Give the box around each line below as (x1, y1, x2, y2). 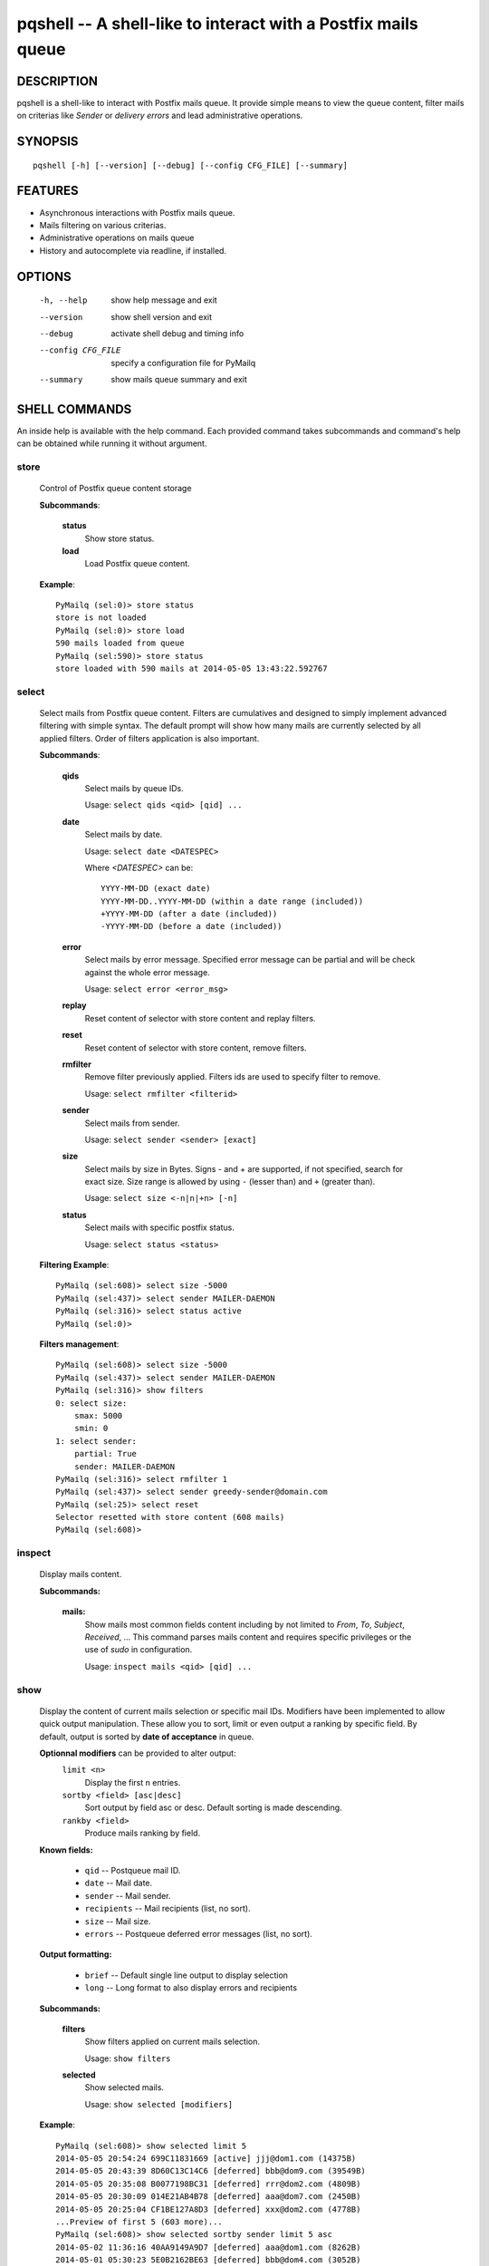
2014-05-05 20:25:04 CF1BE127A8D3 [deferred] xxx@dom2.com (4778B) (55, 2203, 361, 2214)
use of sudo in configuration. (84, 1644, 193, 1655)
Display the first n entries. (84, 1777, 181, 1787)
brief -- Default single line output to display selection (84, 1970, 289, 1980)
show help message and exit (110, 295, 217, 305)
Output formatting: (39, 1949, 112, 1960)
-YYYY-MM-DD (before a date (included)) (101, 921, 283, 932)
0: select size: (55, 1398, 128, 1409)
